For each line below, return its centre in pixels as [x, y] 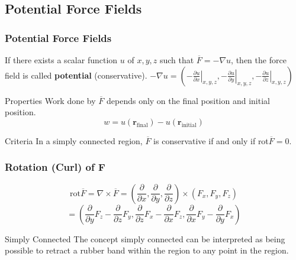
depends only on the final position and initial [188, 100]
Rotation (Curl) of [50, 167]
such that [177, 60]
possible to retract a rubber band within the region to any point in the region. [147, 250]
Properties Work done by [50, 100]
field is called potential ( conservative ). [76, 75]
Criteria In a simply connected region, [74, 140]
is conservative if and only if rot [211, 140]
